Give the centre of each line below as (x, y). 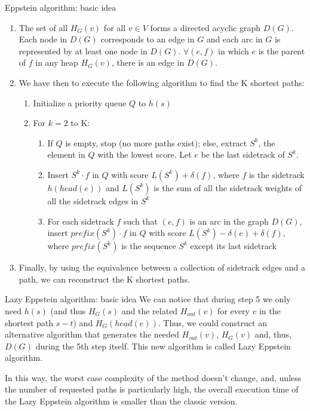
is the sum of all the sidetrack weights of (228, 187)
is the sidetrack (277, 174)
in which (234, 50)
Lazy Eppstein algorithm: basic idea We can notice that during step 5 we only (148, 299)
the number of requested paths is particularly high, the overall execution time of (152, 389)
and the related (150, 310)
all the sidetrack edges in (93, 200)
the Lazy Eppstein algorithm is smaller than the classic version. (121, 401)
